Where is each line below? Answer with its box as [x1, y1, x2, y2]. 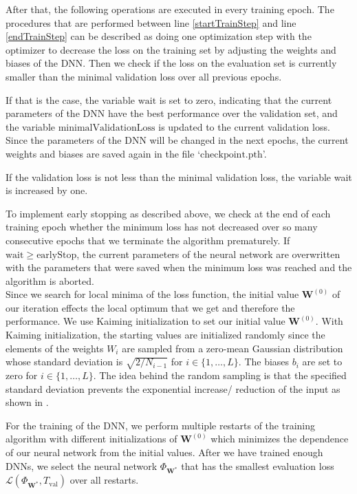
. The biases [238, 354, 290, 369]
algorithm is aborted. [6, 273, 94, 288]
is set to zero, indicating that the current [159, 92, 332, 107]
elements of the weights [6, 341, 104, 355]
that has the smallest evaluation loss [181, 458, 334, 473]
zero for [6, 368, 38, 383]
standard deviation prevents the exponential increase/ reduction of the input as [6, 381, 340, 396]
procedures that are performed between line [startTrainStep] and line [6, 15, 296, 30]
